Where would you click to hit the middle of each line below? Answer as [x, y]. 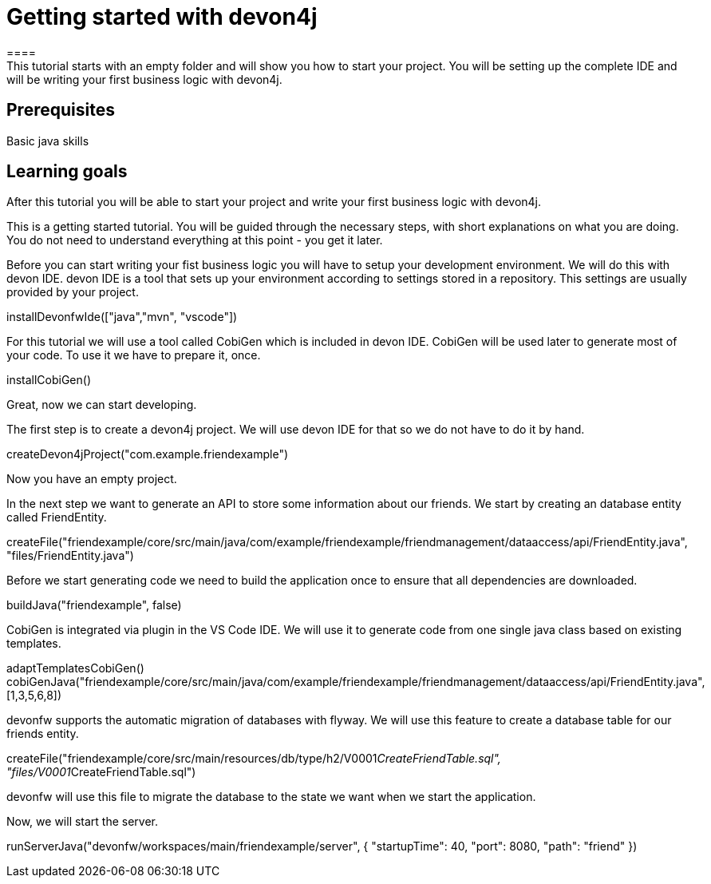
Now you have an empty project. [92, 479]
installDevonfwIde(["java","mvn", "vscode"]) [122, 317]
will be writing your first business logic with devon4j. [144, 79]
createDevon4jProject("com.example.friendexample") [148, 454]
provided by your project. [73, 292]
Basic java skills [48, 141]
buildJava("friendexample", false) [94, 605]
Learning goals [67, 172]
